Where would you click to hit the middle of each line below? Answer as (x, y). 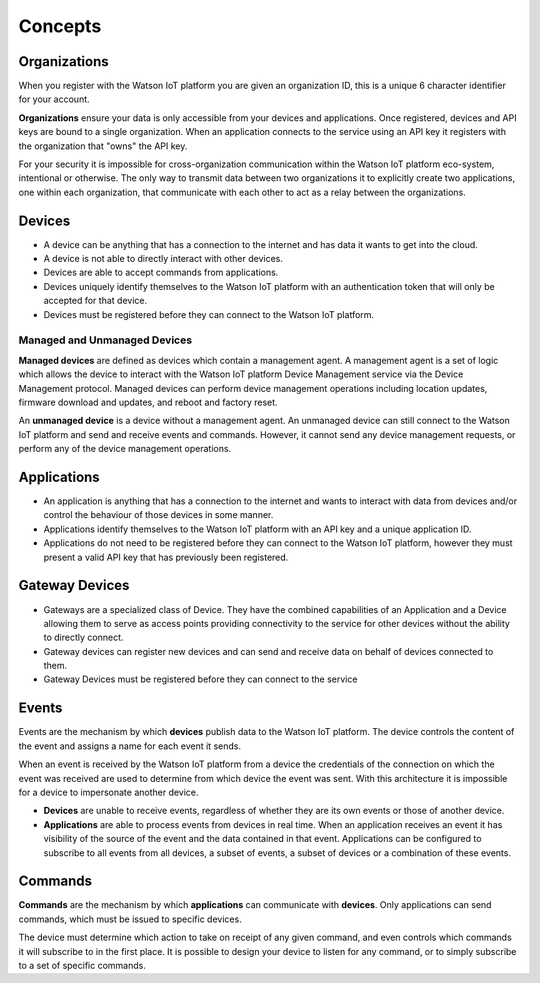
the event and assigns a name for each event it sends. (130, 746)
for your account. (54, 99)
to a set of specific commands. (82, 965)
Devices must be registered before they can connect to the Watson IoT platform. (209, 314)
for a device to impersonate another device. (108, 792)
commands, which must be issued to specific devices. (130, 919)
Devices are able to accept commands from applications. (161, 272)
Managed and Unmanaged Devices (105, 340)
